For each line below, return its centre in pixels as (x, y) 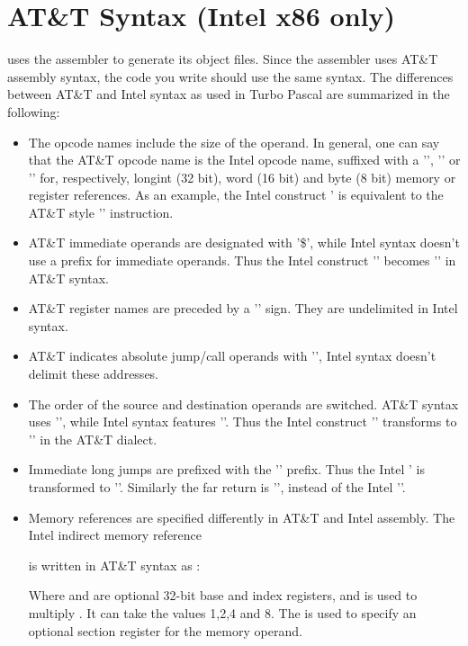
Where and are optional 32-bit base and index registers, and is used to (223, 595)
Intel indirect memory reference (115, 535)
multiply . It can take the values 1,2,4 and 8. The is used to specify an (222, 612)
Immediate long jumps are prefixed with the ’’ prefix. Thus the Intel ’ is (226, 469)
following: (34, 111)
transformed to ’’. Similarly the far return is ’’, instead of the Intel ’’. (217, 487)
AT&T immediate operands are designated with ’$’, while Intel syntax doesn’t (244, 242)
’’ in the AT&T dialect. (93, 439)
